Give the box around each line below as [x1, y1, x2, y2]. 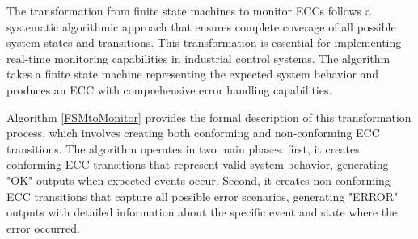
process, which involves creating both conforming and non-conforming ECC [6, 124, 380, 141]
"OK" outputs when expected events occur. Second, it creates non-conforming [6, 171, 391, 188]
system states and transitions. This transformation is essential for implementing [6, 34, 402, 51]
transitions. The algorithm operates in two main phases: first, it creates [6, 140, 360, 157]
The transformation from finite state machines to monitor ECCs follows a [6, 2, 371, 19]
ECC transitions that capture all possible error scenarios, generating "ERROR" [6, 187, 399, 204]
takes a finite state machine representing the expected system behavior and [6, 65, 379, 82]
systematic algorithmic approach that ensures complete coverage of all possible [6, 18, 396, 35]
